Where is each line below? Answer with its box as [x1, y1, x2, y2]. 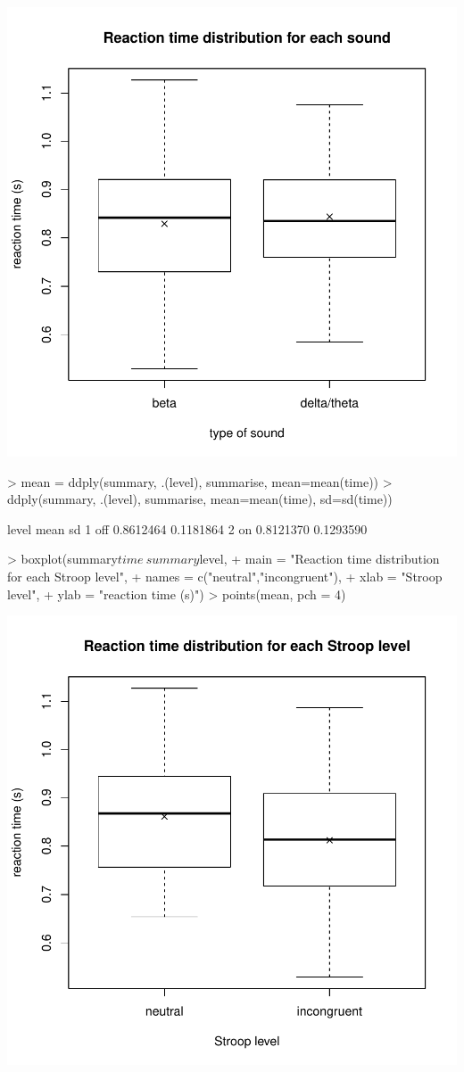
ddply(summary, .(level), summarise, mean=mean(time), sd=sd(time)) [7, 490, 393, 508]
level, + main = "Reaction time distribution [199, 549, 440, 568]
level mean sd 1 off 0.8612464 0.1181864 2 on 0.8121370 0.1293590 [7, 519, 368, 538]
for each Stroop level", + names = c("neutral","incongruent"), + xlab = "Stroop [7, 566, 443, 585]
